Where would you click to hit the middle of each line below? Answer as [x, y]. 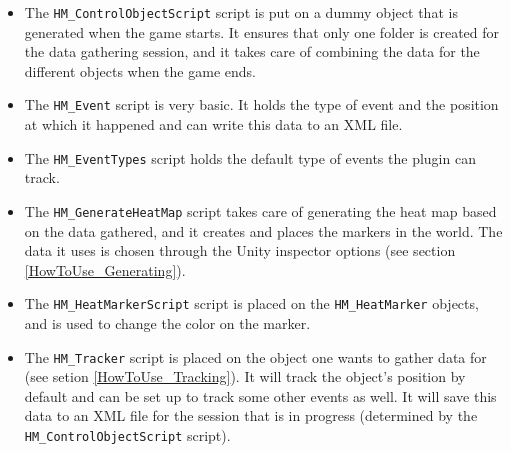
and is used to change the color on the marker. [167, 323]
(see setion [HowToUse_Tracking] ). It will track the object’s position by [245, 376]
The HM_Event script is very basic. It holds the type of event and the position [261, 104]
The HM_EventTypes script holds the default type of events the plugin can [250, 157]
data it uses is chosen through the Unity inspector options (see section [240, 250]
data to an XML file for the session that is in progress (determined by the [251, 415]
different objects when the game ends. [140, 70]
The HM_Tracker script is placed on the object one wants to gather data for [255, 356]
